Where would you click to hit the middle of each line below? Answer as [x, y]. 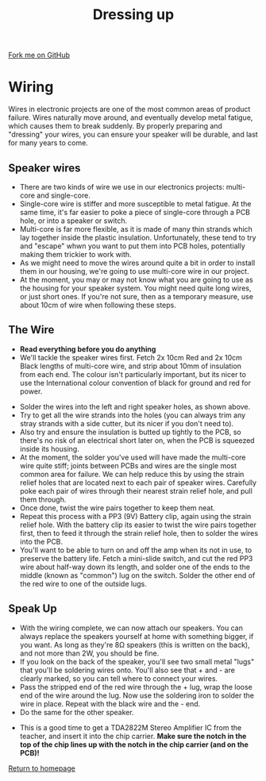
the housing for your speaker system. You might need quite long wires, [135, 288]
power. [31, 391]
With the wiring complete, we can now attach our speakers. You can [131, 628]
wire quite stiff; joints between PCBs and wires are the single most [128, 465]
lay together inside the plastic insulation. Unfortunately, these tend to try [138, 237]
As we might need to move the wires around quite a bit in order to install [137, 263]
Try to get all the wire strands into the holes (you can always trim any [133, 415]
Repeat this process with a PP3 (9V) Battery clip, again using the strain [135, 516]
